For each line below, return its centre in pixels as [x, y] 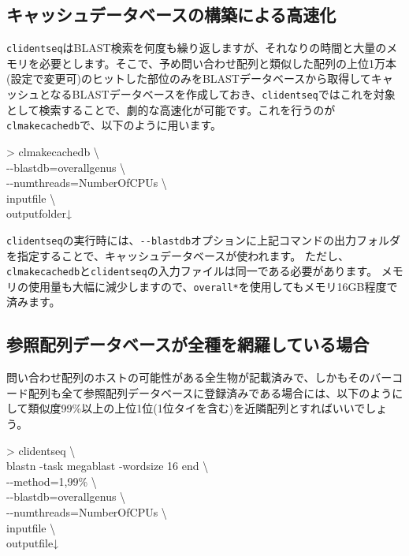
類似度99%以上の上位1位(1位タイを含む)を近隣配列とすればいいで [197, 408]
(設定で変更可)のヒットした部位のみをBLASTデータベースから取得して [189, 78]
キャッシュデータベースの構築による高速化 [171, 15]
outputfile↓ [33, 543]
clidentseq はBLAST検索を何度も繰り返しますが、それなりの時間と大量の [197, 48]
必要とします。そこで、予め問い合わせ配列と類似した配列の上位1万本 [218, 63]
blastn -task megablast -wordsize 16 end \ [108, 466]
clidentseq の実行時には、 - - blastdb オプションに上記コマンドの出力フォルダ [204, 239]
